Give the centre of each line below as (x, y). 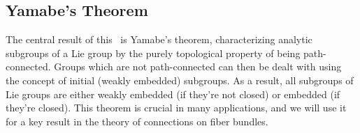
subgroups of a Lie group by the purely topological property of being (153, 53)
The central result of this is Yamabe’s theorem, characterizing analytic (159, 39)
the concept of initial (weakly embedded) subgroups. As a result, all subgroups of (180, 80)
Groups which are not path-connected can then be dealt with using (198, 66)
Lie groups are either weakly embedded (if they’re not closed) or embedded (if (173, 94)
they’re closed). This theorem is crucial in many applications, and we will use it (176, 108)
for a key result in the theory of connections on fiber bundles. (137, 121)
